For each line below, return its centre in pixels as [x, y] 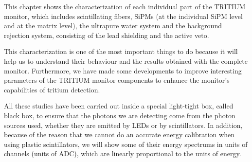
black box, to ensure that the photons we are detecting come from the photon [120, 115]
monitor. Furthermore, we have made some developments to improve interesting [123, 70]
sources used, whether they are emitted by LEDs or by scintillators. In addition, [123, 125]
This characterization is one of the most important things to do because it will [121, 51]
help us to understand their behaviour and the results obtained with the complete [126, 61]
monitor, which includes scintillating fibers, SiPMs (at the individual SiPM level [123, 16]
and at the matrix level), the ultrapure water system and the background [113, 26]
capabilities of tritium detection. [52, 89]
